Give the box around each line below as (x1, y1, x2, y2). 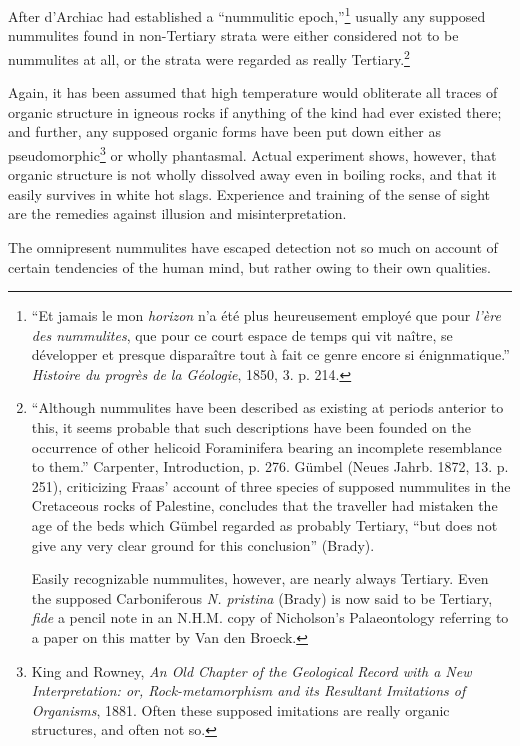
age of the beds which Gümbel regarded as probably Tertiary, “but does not (31, 515, 498, 536)
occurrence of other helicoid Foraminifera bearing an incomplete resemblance (31, 436, 502, 457)
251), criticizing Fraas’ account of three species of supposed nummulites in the (31, 475, 511, 496)
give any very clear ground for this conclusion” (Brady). (31, 534, 375, 555)
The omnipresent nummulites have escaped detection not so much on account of (8, 236, 498, 257)
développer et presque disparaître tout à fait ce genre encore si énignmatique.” (31, 344, 510, 365)
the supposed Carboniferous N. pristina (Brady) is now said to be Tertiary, (31, 587, 493, 608)
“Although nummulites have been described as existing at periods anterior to (31, 397, 504, 418)
